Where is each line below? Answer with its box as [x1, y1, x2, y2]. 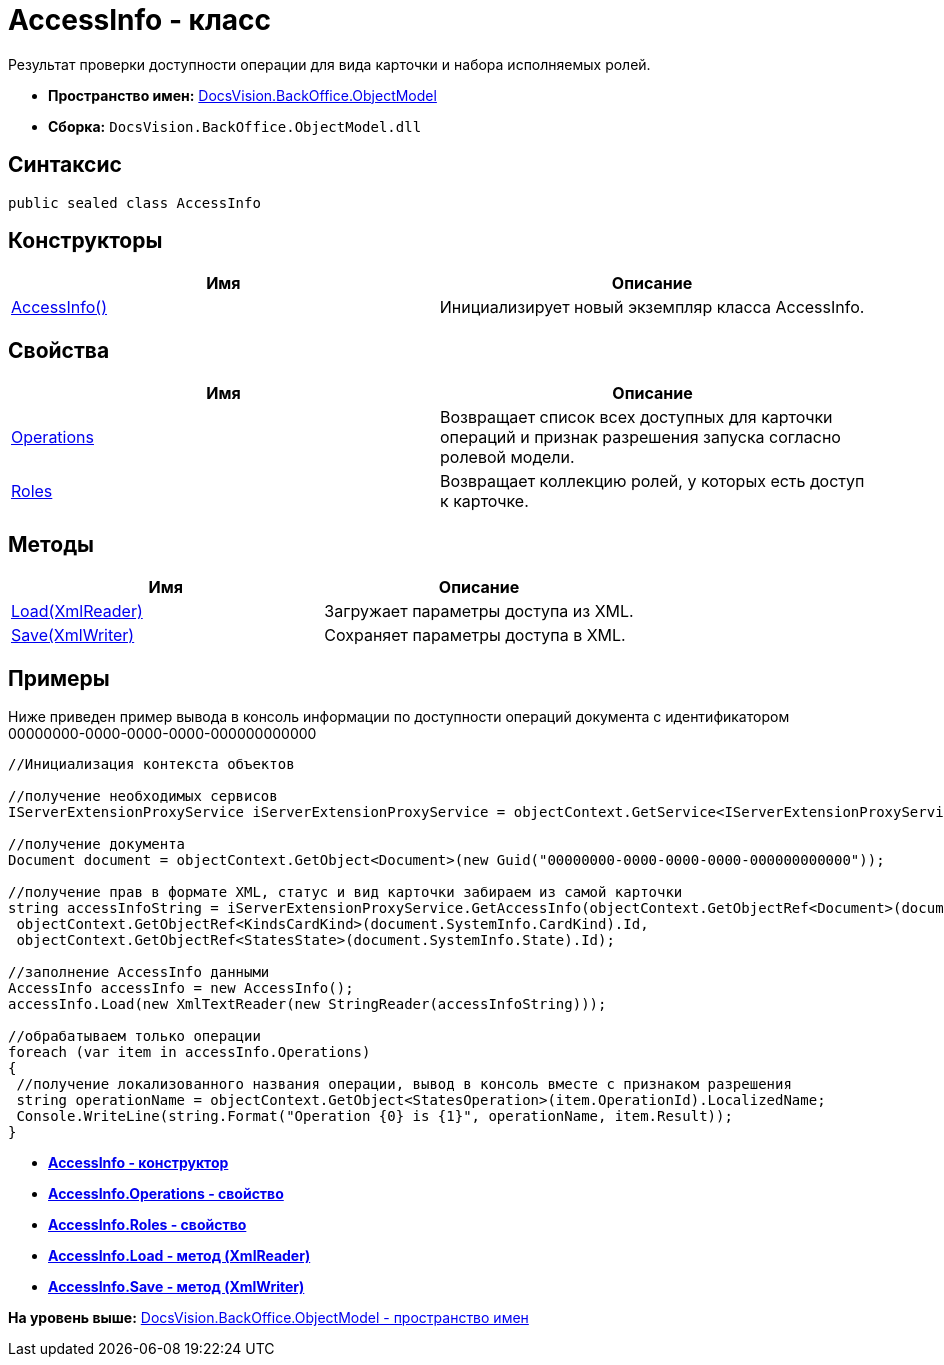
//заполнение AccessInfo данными [8, 963, 270, 980]
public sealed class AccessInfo [8, 194, 261, 211]
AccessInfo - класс [8, 3, 272, 37]
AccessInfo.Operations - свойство [48, 1184, 284, 1202]
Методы [8, 531, 94, 557]
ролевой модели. [440, 447, 575, 468]
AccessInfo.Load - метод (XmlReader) [48, 1246, 311, 1264]
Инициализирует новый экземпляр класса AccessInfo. [439, 297, 865, 318]
